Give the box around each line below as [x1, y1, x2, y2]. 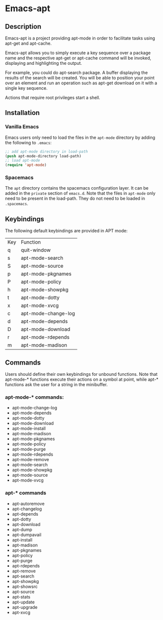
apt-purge [12, 558, 33, 563]
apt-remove [12, 568, 36, 574]
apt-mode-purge [12, 446, 46, 452]
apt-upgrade [12, 604, 38, 610]
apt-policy [12, 552, 33, 558]
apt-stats [12, 594, 31, 600]
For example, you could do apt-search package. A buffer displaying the [5, 70, 148, 76]
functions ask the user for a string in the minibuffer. [5, 382, 108, 387]
